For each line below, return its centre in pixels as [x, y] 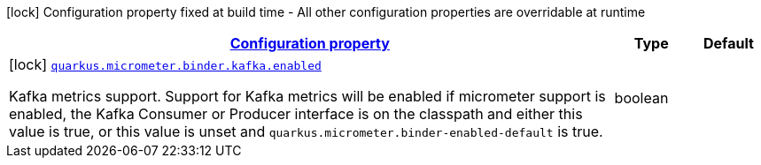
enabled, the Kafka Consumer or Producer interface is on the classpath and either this [296, 114]
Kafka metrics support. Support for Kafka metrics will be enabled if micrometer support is [307, 96]
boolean [641, 98]
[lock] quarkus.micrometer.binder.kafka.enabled [165, 64]
